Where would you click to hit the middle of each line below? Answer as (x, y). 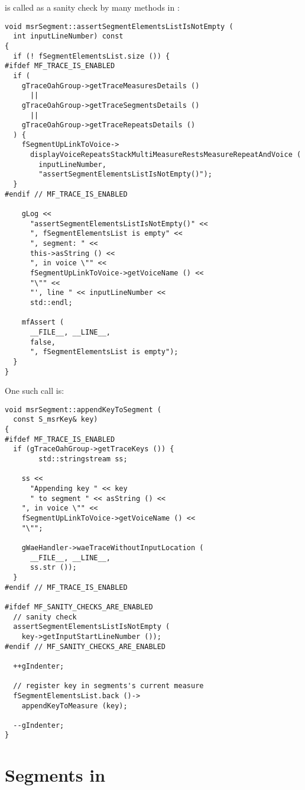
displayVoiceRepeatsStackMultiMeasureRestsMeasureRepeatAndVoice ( (166, 155)
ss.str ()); (53, 568)
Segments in (55, 775)
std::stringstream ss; (83, 459)
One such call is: (35, 391)
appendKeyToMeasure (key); (74, 706)
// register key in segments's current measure (108, 686)
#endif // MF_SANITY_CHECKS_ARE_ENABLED (85, 646)
